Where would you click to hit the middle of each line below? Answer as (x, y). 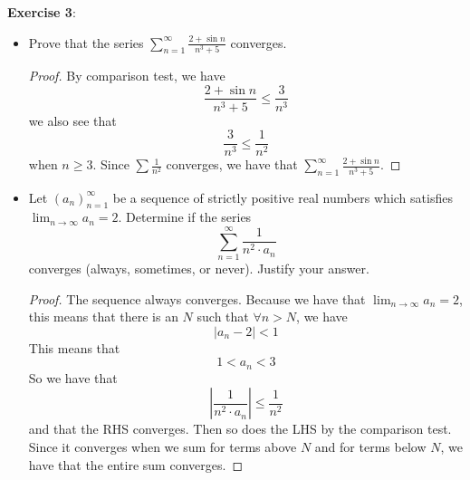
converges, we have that (232, 164)
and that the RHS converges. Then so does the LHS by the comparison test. (240, 429)
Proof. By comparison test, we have (127, 75)
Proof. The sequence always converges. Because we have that (197, 298)
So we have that (73, 377)
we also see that (72, 120)
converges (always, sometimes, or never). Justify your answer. (199, 269)
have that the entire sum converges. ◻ (136, 464)
